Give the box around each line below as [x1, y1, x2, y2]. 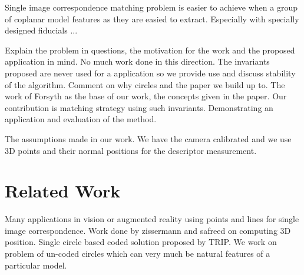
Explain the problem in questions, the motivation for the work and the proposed [5, 43, 295, 56]
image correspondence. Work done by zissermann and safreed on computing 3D [5, 224, 291, 236]
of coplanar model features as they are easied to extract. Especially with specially [5, 12, 299, 25]
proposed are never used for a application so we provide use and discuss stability [5, 66, 296, 79]
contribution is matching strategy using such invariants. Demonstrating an [5, 101, 273, 113]
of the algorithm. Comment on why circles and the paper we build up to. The [5, 78, 285, 90]
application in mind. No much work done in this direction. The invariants [5, 55, 270, 68]
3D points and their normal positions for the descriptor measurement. [5, 144, 257, 156]
